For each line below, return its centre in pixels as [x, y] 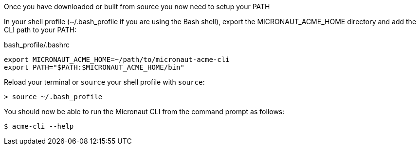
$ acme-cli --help [39, 126]
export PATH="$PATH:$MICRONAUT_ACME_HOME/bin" [94, 67]
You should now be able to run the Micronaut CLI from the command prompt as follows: [144, 112]
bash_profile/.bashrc [37, 45]
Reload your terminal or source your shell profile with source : [104, 82]
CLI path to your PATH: [40, 30]
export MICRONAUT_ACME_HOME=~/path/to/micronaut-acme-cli [117, 60]
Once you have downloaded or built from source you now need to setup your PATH [137, 7]
